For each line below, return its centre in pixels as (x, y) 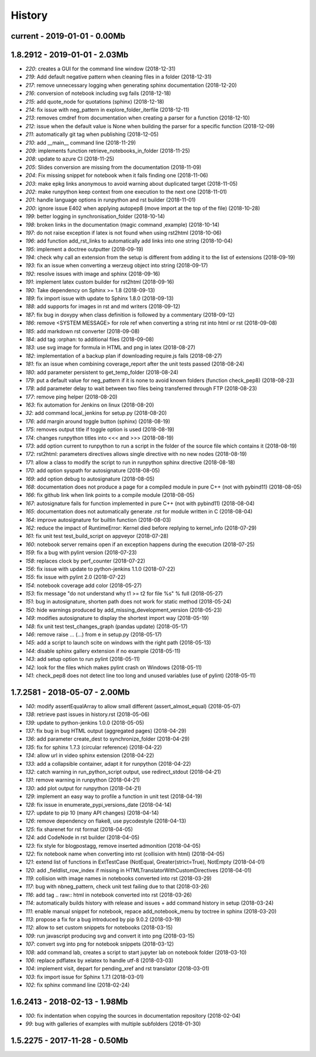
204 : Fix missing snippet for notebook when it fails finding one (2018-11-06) (117, 175)
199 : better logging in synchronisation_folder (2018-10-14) (95, 216)
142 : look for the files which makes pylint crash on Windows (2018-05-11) (114, 667)
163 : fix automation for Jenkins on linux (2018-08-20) (90, 405)
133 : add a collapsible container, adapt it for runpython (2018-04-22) (108, 763)
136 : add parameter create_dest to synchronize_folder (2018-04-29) (108, 739)
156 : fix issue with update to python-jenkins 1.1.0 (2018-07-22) (100, 569)
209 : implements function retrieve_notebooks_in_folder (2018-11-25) (108, 151)
